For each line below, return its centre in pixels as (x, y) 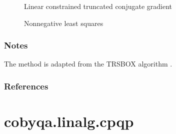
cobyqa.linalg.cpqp (69, 121)
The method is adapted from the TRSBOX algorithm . (88, 64)
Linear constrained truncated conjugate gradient (98, 6)
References (26, 86)
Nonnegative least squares (64, 23)
